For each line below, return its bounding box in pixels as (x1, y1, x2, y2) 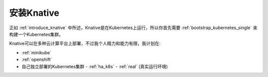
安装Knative (9, 7, 60, 18)
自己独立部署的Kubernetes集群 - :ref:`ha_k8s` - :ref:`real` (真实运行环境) (21, 63, 168, 69)
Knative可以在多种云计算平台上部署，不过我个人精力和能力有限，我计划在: (9, 40, 161, 46)
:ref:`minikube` (21, 49, 52, 55)
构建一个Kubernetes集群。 (9, 31, 64, 37)
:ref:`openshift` (21, 57, 52, 63)
